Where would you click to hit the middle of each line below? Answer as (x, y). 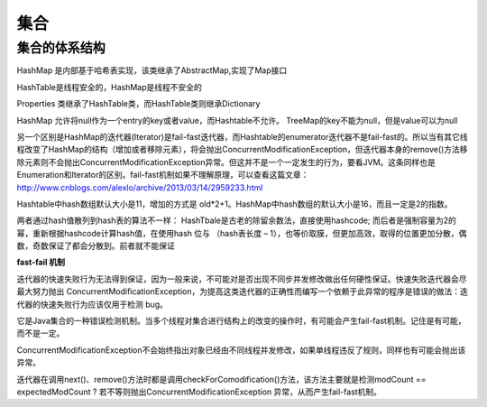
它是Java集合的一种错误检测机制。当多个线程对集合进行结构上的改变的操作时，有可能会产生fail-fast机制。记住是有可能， (241, 321)
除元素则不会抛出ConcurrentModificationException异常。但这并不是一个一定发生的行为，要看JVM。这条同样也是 (226, 162)
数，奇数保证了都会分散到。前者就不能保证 (96, 246)
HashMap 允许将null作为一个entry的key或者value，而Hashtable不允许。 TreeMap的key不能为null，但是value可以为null (237, 120)
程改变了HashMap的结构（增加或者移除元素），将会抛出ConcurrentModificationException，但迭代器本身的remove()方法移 (242, 150)
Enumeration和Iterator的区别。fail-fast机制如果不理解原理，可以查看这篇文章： (163, 175)
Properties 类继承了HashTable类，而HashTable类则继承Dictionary (138, 104)
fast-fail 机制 (41, 263)
